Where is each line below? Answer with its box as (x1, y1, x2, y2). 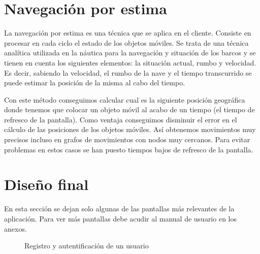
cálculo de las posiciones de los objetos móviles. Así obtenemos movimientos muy (4, 124, 256, 135)
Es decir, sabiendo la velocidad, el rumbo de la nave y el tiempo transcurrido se (4, 67, 252, 78)
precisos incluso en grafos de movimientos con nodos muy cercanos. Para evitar (4, 134, 250, 145)
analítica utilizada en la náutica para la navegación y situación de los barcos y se (4, 47, 256, 58)
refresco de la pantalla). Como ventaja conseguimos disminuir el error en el (4, 114, 237, 124)
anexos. (4, 223, 27, 234)
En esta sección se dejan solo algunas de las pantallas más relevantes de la (4, 203, 235, 214)
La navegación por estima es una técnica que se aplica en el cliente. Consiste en (4, 27, 251, 38)
